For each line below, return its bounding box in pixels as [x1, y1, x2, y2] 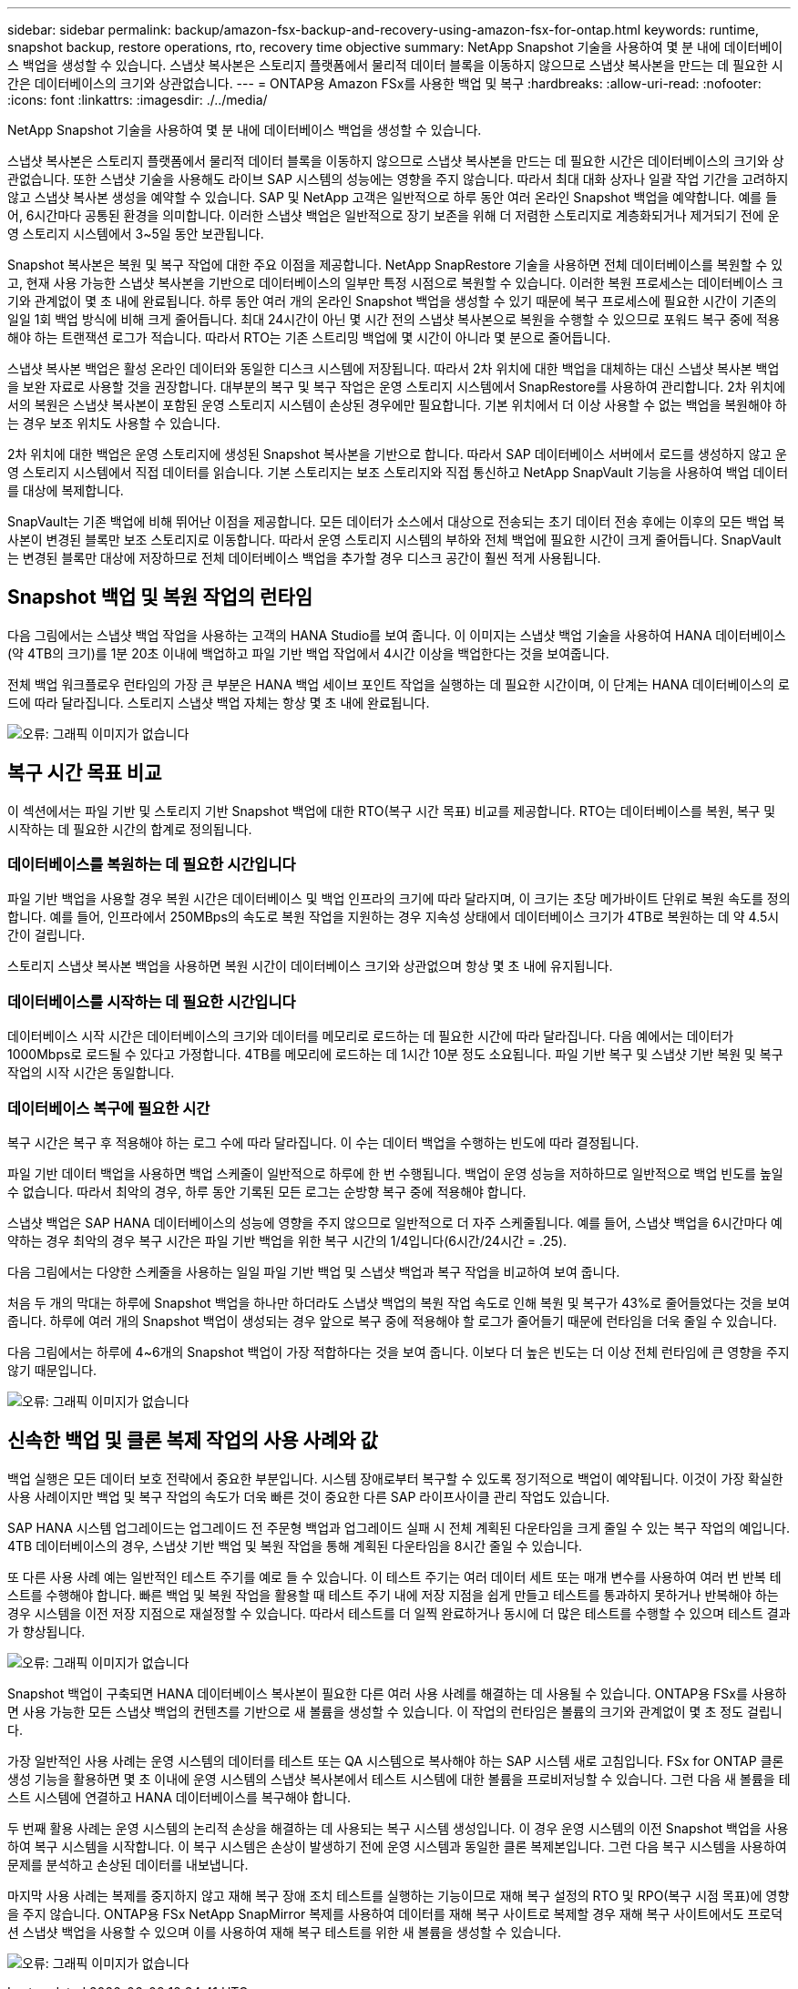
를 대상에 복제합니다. [7, 483, 124, 498]
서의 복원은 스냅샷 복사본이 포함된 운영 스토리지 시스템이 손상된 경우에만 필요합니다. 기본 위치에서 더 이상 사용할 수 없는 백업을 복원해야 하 [7, 397, 787, 413]
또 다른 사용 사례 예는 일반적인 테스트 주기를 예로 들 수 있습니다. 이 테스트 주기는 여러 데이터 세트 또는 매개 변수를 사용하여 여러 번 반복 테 [7, 1568, 782, 1585]
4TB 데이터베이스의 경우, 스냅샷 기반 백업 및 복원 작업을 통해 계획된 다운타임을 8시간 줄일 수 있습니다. [7, 1537, 583, 1554]
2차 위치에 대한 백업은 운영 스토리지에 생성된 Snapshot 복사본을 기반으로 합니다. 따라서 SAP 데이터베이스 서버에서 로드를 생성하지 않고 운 [7, 446, 787, 462]
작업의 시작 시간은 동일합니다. [7, 1065, 175, 1081]
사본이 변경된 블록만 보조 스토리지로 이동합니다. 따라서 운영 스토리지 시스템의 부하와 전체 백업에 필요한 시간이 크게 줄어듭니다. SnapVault [7, 532, 782, 547]
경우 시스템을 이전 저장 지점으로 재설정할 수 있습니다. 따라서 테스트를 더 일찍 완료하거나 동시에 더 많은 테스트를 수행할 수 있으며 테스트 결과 [7, 1605, 791, 1621]
